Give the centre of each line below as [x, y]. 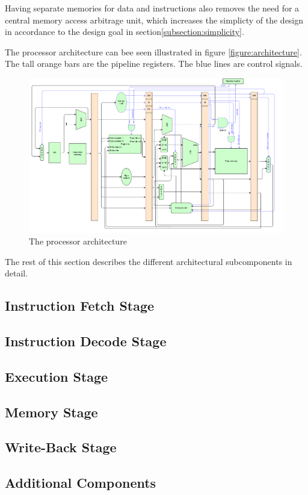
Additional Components [81, 483]
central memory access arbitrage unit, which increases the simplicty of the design [154, 20]
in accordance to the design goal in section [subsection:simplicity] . [125, 32]
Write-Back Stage [61, 447]
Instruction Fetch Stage [80, 306]
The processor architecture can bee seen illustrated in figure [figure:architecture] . [153, 51]
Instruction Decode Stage [86, 341]
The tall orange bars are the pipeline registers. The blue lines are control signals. [154, 64]
